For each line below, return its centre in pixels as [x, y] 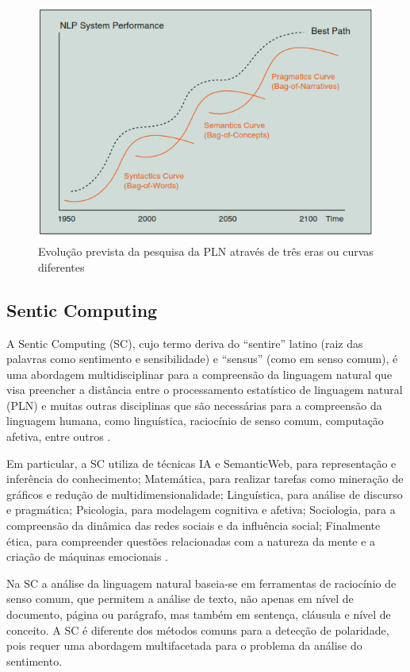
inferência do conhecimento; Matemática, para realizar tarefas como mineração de [205, 479]
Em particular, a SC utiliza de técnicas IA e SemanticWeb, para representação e [201, 463]
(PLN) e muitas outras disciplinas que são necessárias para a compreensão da [194, 405]
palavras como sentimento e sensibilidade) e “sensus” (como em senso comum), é [202, 359]
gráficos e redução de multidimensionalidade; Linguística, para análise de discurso [205, 494]
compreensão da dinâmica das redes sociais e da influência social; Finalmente [194, 525]
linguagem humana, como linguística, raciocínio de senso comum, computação [195, 421]
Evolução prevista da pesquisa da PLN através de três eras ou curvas [206, 251]
